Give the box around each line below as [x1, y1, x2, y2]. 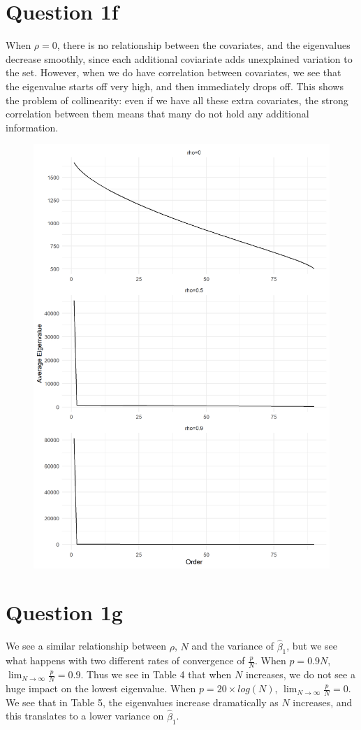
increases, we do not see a [245, 667, 355, 682]
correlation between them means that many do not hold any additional [6, 106, 309, 121]
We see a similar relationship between [6, 638, 167, 653]
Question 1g [6, 598, 123, 627]
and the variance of [191, 638, 274, 653]
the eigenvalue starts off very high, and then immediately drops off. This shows [6, 78, 344, 93]
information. [6, 120, 59, 134]
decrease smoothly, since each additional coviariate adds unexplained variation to [6, 51, 353, 66]
